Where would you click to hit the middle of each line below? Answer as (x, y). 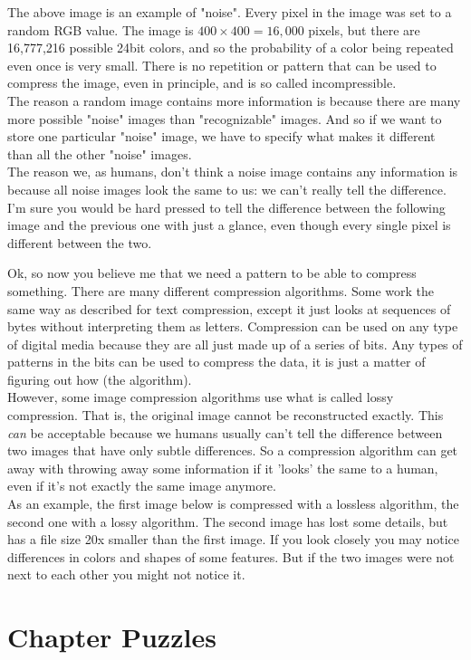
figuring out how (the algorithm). (100, 379)
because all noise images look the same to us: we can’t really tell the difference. (227, 189)
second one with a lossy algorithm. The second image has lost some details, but (228, 521)
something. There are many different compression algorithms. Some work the (221, 290)
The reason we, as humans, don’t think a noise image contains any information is (233, 172)
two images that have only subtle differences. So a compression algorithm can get (233, 450)
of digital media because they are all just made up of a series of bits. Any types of (235, 344)
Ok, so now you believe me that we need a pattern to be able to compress (212, 273)
